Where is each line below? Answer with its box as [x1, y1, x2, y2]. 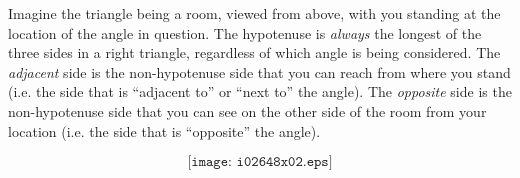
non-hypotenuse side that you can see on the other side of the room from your [8, 100, 487, 121]
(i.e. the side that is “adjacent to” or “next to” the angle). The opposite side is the [8, 81, 512, 102]
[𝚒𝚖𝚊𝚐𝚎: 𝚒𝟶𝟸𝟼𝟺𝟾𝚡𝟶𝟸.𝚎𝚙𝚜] [187, 155, 333, 170]
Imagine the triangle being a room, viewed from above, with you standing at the [8, 3, 501, 23]
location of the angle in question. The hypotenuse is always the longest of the [8, 22, 482, 43]
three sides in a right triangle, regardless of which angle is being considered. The [8, 42, 501, 63]
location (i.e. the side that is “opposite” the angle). [8, 120, 321, 141]
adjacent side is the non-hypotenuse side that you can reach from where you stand [8, 61, 511, 82]
